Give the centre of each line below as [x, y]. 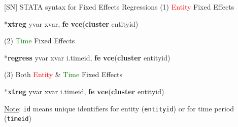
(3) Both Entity [29, 74]
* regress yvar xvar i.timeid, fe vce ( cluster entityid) [87, 57]
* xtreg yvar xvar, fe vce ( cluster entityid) [71, 23]
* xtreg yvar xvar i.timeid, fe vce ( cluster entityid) [84, 91]
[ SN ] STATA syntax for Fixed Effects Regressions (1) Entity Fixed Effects [119, 7]
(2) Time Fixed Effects [40, 41]
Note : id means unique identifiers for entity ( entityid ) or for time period [119, 108]
